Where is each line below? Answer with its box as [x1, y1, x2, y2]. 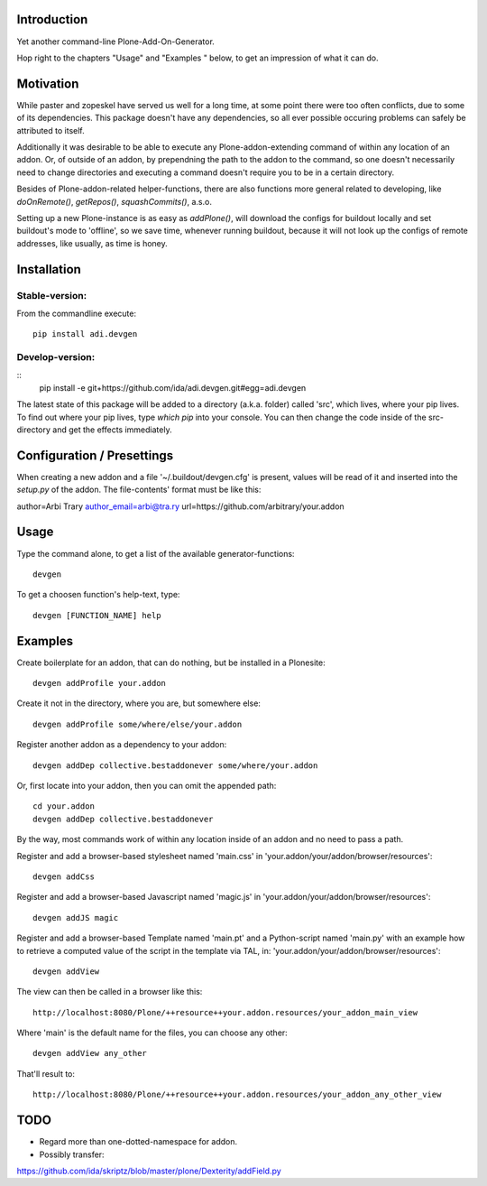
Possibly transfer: [39, 1149, 105, 1160]
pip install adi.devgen [32, 329, 138, 339]
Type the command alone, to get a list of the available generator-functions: [16, 548, 295, 559]
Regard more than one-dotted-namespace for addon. [39, 1136, 238, 1147]
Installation [16, 262, 81, 277]
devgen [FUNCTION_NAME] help [32, 610, 161, 620]
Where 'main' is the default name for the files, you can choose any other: [16, 1027, 288, 1038]
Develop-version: [16, 351, 96, 364]
